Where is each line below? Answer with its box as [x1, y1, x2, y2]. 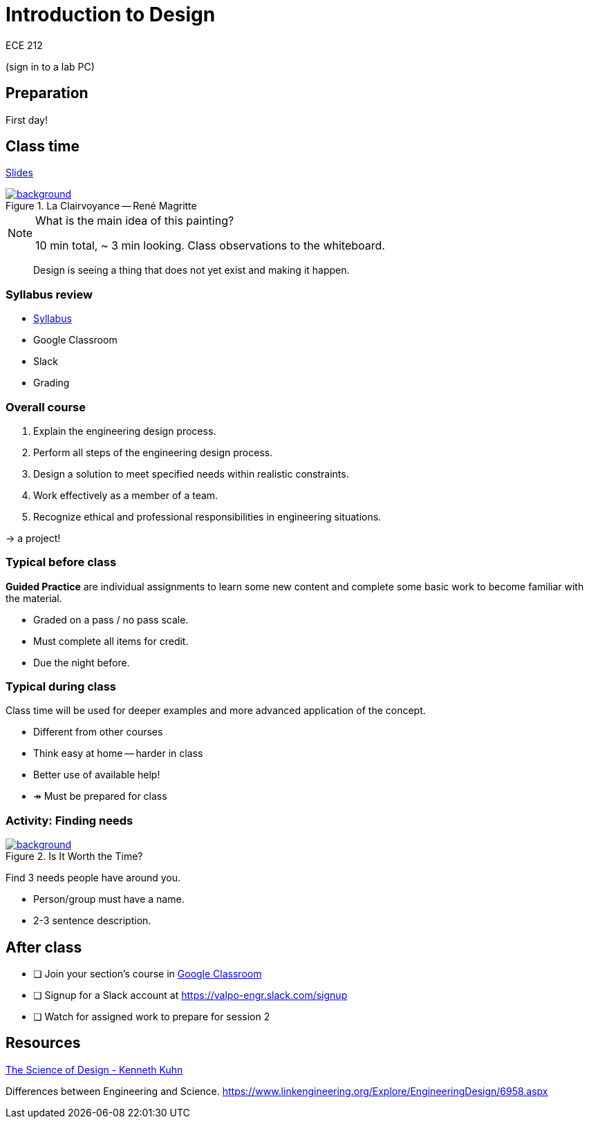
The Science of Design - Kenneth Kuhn [6, 1063, 183, 1076]
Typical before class [6, 555, 117, 570]
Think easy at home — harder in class [33, 747, 203, 760]
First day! [6, 113, 48, 126]
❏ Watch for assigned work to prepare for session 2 [33, 1011, 270, 1023]
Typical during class [6, 680, 117, 694]
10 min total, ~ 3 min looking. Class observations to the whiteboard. [35, 238, 385, 253]
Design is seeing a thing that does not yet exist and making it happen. [33, 264, 350, 277]
